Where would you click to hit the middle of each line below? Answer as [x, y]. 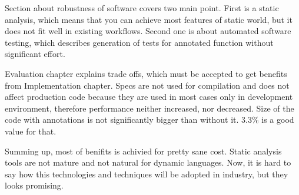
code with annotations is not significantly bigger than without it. [122, 120]
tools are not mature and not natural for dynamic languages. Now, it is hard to [148, 162]
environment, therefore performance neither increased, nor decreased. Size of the [149, 108]
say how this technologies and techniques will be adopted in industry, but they [147, 174]
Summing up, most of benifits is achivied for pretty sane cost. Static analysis [143, 151]
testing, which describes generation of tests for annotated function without [139, 42]
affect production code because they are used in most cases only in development [149, 97]
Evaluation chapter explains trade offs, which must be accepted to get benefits [146, 73]
